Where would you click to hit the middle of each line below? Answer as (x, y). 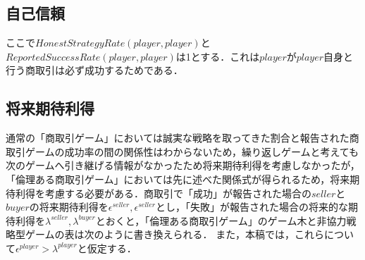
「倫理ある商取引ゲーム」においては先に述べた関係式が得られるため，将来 (178, 179)
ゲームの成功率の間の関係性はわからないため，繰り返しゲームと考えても (192, 151)
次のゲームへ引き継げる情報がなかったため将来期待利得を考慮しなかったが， (183, 165)
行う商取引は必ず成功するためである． (94, 70)
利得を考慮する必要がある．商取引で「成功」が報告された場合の (163, 193)
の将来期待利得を (69, 207)
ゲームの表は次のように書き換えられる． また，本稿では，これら (174, 234)
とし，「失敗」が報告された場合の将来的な (252, 207)
